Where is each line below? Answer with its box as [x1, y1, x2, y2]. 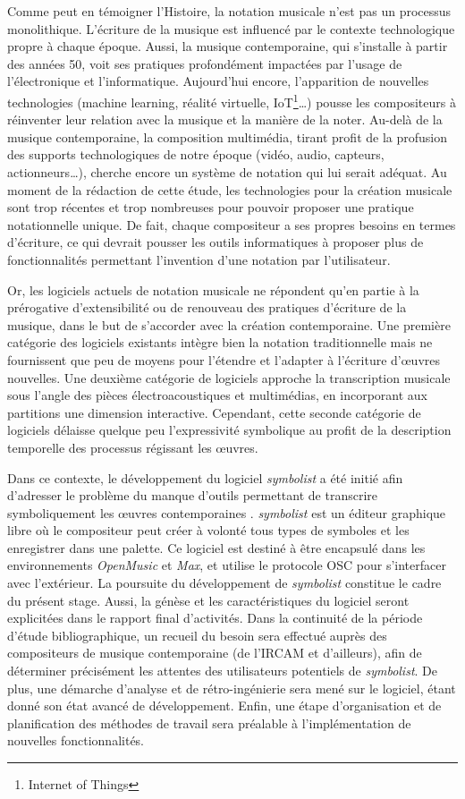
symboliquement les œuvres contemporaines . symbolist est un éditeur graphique [7, 503, 446, 522]
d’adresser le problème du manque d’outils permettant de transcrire [7, 486, 377, 505]
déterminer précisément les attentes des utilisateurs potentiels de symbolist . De [7, 661, 438, 680]
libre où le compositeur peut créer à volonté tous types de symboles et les [7, 521, 410, 540]
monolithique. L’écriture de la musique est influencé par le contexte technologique [7, 19, 455, 38]
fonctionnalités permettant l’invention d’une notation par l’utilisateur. [7, 250, 391, 268]
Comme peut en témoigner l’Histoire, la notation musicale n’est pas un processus [7, 2, 452, 20]
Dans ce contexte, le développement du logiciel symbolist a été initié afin [7, 468, 403, 487]
